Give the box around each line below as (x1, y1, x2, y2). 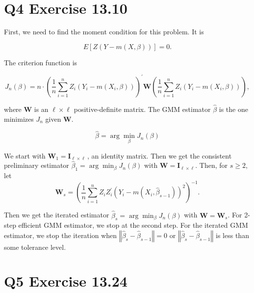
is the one (219, 104, 248, 114)
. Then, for (195, 160, 228, 170)
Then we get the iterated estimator (4, 210, 109, 220)
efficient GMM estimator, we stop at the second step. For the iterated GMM (18, 220, 248, 230)
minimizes (4, 113, 34, 124)
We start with (4, 150, 46, 160)
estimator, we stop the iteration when (4, 230, 117, 240)
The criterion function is (4, 57, 77, 67)
